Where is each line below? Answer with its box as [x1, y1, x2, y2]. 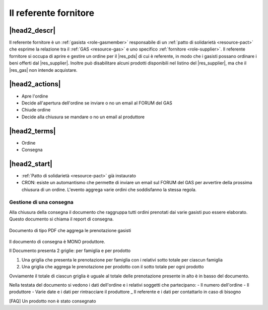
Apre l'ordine [21, 93, 48, 99]
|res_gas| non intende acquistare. [9, 67, 78, 73]
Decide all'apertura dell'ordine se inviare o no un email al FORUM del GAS [21, 100, 173, 106]
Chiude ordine [21, 107, 51, 113]
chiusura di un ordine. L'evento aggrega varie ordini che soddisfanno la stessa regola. [21, 186, 197, 193]
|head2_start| [9, 159, 53, 168]
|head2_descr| [9, 26, 56, 35]
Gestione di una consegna [9, 199, 74, 206]
